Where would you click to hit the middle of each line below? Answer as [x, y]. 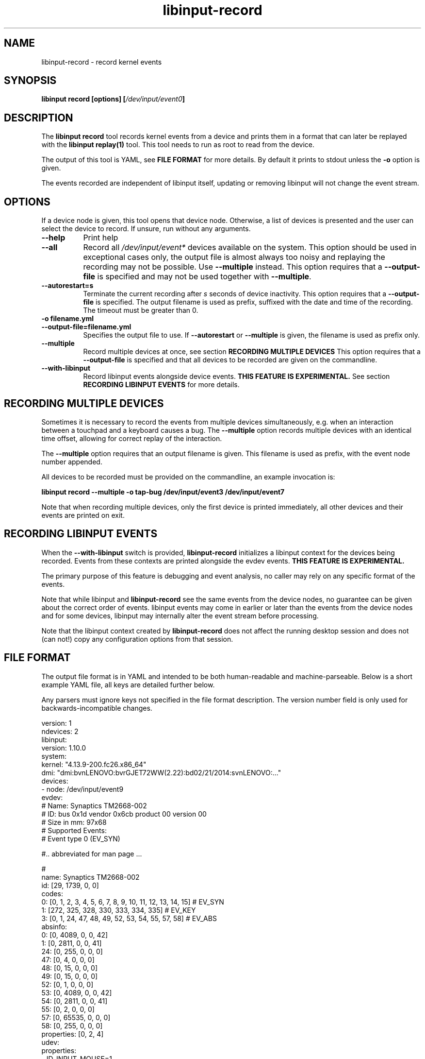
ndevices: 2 [60, 731]
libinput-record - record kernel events [102, 62]
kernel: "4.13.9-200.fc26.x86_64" [94, 764]
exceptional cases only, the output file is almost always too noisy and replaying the [234, 257]
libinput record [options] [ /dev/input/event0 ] [113, 99]
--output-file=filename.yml [86, 327]
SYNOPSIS [30, 81]
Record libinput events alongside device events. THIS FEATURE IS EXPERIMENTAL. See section [237, 376]
